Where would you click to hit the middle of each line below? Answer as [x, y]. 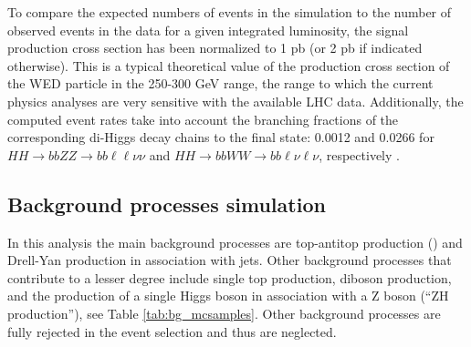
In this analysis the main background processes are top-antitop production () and [235, 242]
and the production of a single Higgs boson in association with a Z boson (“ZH [228, 296]
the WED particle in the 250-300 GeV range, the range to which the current [220, 83]
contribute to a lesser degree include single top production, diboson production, [230, 277]
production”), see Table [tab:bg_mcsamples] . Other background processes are [224, 313]
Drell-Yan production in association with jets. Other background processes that [230, 260]
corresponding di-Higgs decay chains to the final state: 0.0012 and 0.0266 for [221, 137]
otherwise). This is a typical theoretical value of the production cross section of [229, 65]
